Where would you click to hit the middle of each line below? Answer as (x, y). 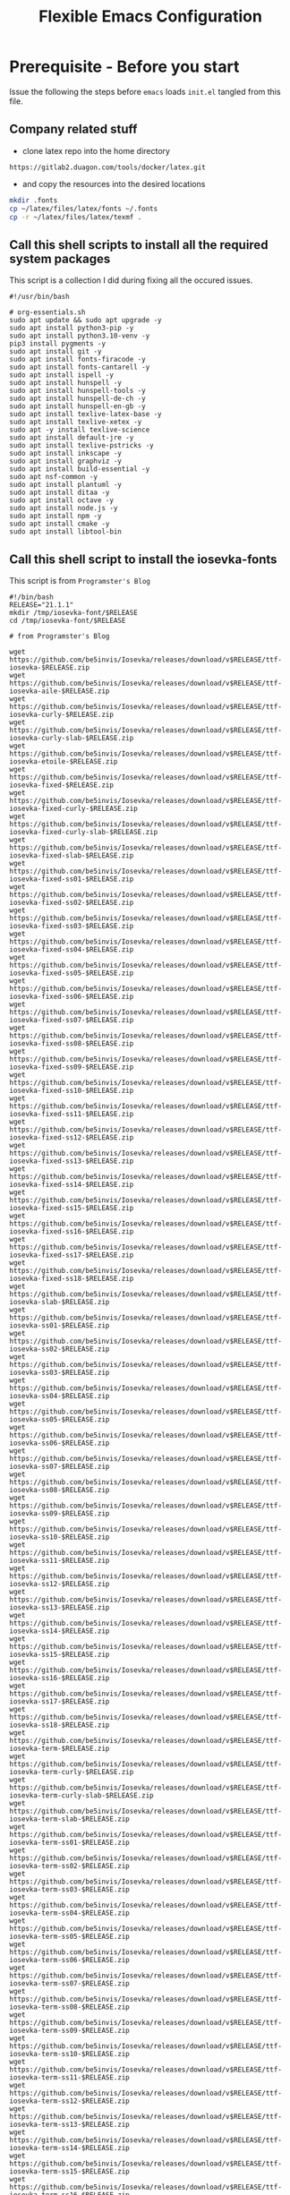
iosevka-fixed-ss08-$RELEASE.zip (72, 1044)
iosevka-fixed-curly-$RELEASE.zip (74, 808)
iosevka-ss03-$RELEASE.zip (60, 1372)
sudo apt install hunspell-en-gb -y (77, 406)
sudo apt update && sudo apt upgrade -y (86, 320)
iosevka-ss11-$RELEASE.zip (60, 1560)
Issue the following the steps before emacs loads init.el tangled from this (145, 91)
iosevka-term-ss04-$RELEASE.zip (69, 1913)
